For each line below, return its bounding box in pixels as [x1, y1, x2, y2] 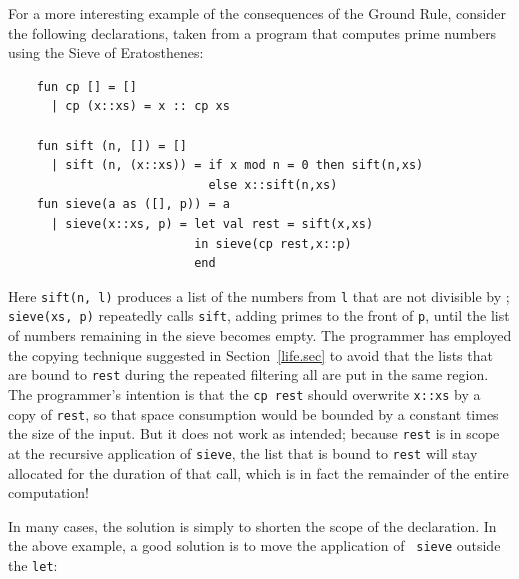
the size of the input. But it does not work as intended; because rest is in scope [8, 423, 500, 444]
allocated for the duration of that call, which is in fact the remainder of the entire [8, 462, 509, 483]
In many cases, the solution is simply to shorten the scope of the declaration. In [8, 515, 497, 536]
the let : [8, 554, 58, 575]
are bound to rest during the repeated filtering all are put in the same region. [8, 364, 489, 385]
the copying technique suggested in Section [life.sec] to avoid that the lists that [8, 344, 493, 365]
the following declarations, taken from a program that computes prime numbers [8, 22, 497, 43]
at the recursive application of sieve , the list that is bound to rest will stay [8, 442, 478, 463]
